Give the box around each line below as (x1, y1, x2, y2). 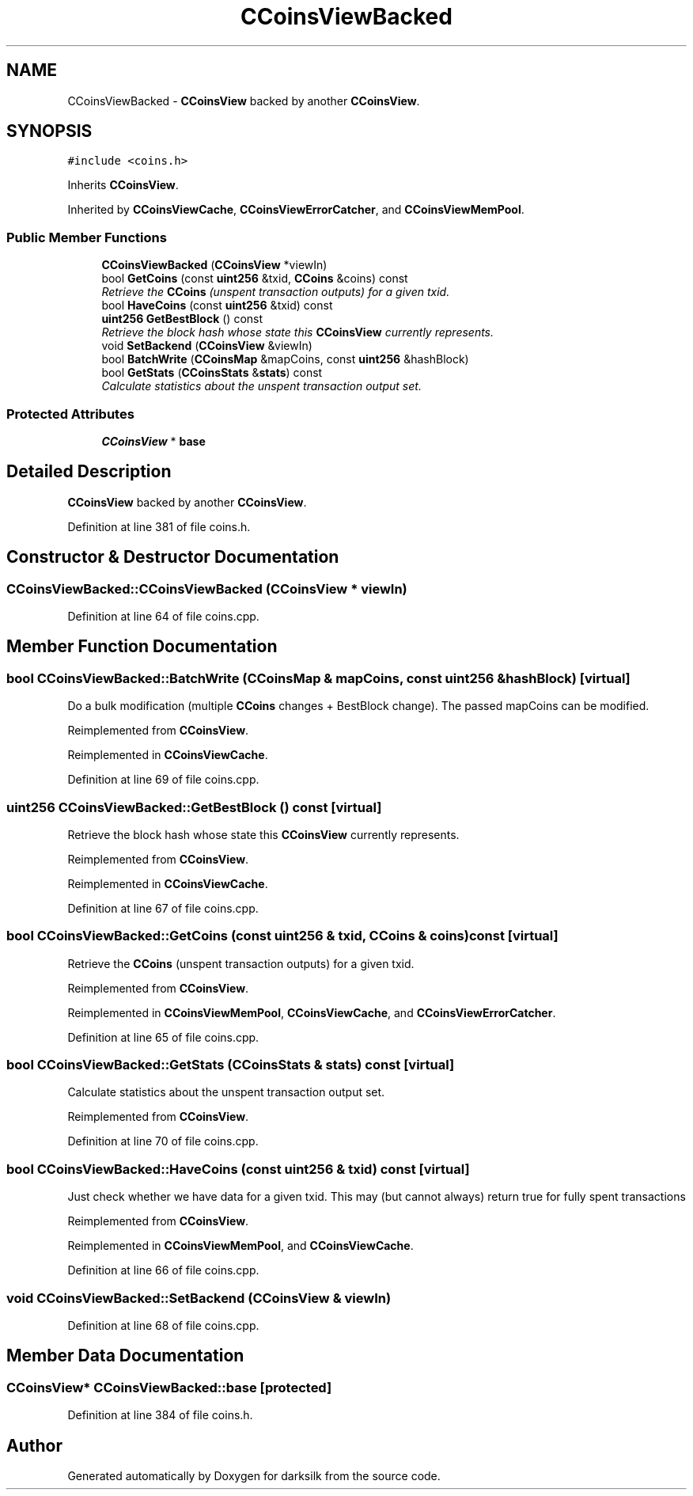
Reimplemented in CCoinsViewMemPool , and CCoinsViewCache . (67, 1239, 414, 1253)
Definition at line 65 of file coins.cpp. (67, 1030, 259, 1044)
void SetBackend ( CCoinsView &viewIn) (101, 339, 312, 353)
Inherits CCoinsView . (67, 178, 179, 192)
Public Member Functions (6, 229, 167, 245)
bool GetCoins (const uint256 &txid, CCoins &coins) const (101, 271, 408, 286)
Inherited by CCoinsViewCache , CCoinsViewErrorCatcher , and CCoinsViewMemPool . (67, 203, 524, 217)
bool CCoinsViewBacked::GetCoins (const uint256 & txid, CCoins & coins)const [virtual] (6, 928, 559, 944)
